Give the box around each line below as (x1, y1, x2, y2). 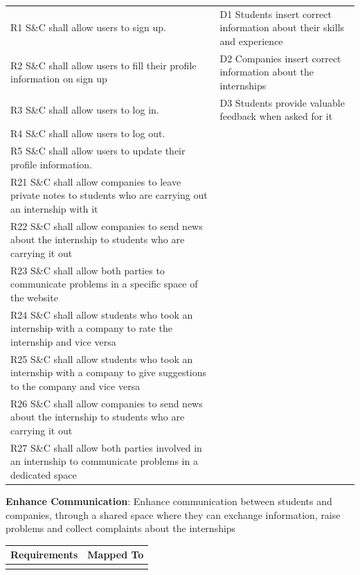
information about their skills (219, 20, 345, 35)
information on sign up (10, 71, 107, 86)
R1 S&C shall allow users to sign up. (10, 20, 166, 35)
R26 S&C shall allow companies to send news (10, 396, 203, 410)
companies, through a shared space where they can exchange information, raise (6, 507, 341, 522)
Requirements (10, 547, 78, 562)
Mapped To (87, 547, 144, 562)
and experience (219, 33, 283, 48)
